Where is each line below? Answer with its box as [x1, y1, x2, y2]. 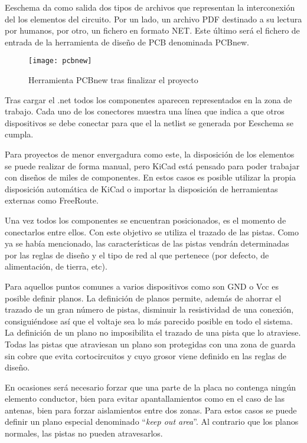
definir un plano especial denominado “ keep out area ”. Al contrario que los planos [5, 415, 299, 428]
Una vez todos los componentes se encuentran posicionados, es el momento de [5, 214, 286, 226]
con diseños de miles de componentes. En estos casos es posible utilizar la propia [5, 171, 296, 183]
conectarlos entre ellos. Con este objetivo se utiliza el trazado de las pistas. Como [5, 225, 299, 238]
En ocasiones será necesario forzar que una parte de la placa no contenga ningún [5, 380, 296, 393]
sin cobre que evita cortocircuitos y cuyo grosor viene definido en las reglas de [5, 349, 286, 362]
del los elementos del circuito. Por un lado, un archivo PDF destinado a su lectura [5, 12, 302, 25]
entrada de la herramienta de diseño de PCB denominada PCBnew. [5, 35, 249, 48]
